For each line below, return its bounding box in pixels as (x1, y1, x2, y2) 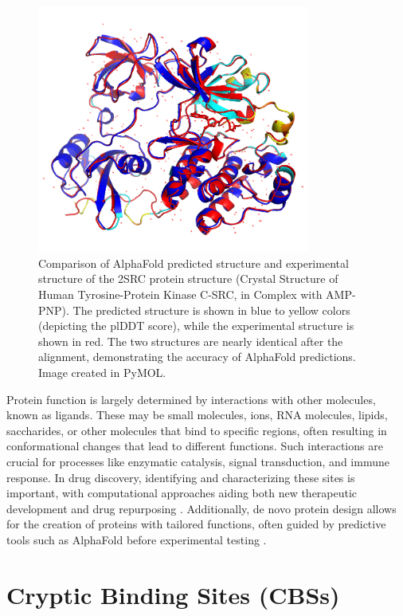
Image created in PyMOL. (38, 363, 166, 380)
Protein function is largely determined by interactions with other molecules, (6, 390, 376, 407)
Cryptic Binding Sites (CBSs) (6, 578, 340, 610)
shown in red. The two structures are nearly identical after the (38, 332, 343, 349)
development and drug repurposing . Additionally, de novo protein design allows (6, 500, 397, 516)
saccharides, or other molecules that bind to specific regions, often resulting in (6, 422, 387, 438)
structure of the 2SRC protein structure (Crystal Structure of (38, 270, 338, 287)
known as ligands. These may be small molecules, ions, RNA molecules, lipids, (6, 406, 388, 423)
